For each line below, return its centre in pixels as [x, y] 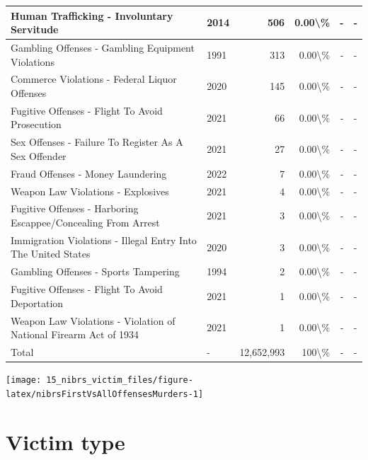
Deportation [37, 303]
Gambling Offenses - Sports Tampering [95, 271]
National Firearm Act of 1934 [75, 334]
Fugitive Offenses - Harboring [75, 208]
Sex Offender [39, 155]
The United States [51, 254]
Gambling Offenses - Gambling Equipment [103, 47]
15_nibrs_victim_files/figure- [120, 380]
